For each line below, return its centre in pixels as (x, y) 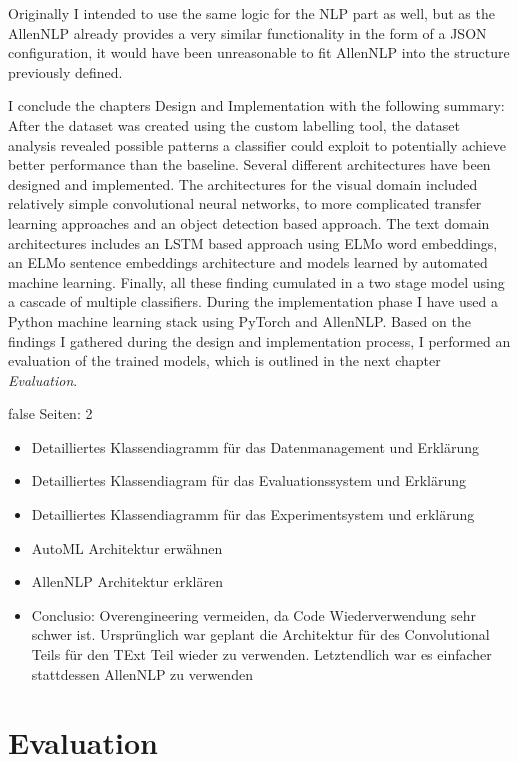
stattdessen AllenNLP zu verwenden (142, 673)
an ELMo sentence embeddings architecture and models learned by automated (248, 262)
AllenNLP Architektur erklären (127, 581)
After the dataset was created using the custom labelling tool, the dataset (234, 124)
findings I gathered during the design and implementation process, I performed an (259, 340)
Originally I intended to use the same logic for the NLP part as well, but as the (251, 13)
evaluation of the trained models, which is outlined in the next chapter (224, 360)
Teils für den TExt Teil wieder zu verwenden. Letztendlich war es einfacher (261, 654)
